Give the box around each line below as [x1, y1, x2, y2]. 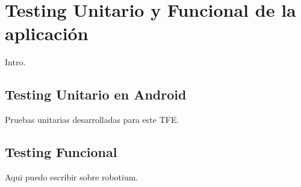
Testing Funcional [5, 143, 117, 161]
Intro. [5, 56, 26, 68]
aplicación [5, 21, 88, 46]
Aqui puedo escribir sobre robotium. [5, 170, 138, 183]
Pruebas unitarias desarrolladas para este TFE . [5, 113, 179, 126]
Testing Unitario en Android [5, 85, 187, 104]
